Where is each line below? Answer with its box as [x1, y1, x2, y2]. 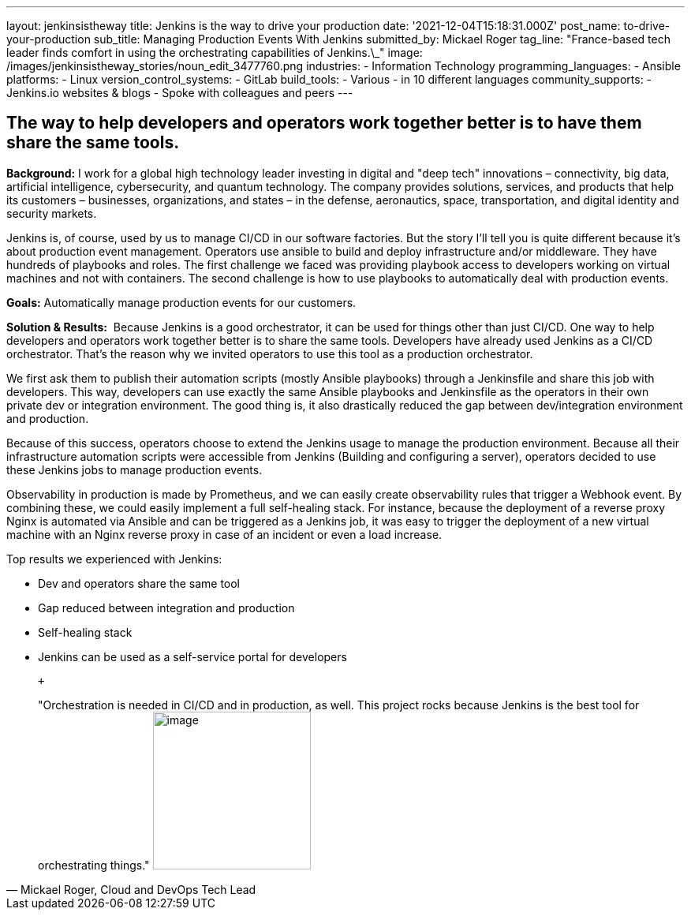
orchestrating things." [38, 858, 150, 872]
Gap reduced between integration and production [38, 600, 295, 615]
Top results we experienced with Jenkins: [6, 551, 222, 566]
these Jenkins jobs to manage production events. [6, 462, 263, 477]
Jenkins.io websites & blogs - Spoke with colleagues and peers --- [6, 86, 353, 99]
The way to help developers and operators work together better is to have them [6, 113, 642, 133]
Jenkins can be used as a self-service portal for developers [38, 649, 347, 664]
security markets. [6, 206, 97, 220]
